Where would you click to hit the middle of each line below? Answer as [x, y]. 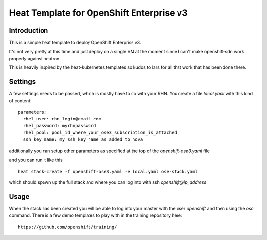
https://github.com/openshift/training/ [67, 227]
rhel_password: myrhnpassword [60, 126]
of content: [20, 100]
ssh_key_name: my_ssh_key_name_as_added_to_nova [83, 140]
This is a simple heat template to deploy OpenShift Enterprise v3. [75, 43]
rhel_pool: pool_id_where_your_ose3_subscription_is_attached [100, 133]
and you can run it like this [36, 160]
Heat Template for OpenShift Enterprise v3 [98, 13]
